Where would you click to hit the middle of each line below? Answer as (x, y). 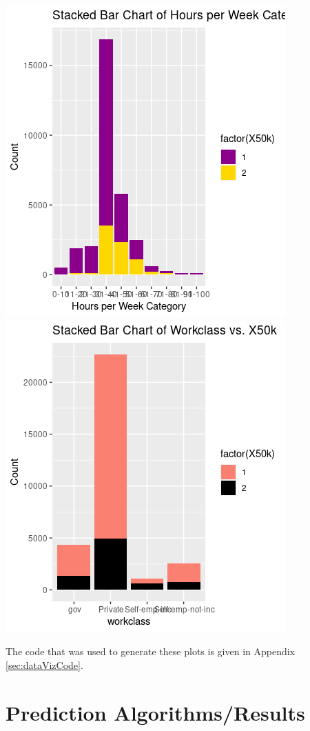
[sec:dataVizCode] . (44, 664)
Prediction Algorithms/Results (155, 712)
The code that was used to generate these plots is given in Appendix (150, 651)
